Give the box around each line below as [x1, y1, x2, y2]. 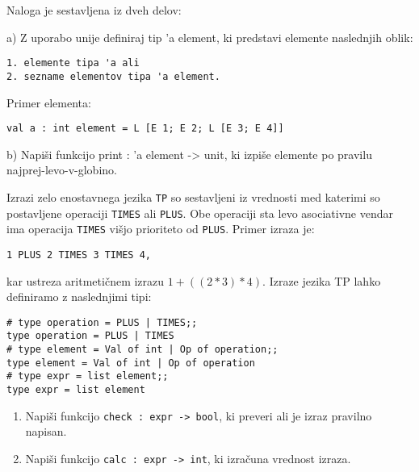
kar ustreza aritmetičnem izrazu [6, 272, 165, 289]
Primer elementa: [6, 94, 91, 111]
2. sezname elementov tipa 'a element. [6, 70, 220, 82]
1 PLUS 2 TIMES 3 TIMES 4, [6, 249, 151, 261]
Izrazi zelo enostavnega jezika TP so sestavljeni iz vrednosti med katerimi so [6, 188, 380, 205]
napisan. [25, 423, 67, 440]
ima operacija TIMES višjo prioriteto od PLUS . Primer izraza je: [6, 220, 315, 237]
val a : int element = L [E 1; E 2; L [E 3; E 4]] [6, 123, 284, 135]
